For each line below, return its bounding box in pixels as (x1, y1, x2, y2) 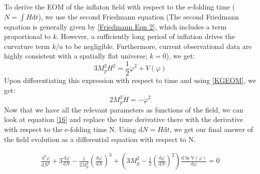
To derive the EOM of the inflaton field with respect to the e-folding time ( (4, 1, 235, 11)
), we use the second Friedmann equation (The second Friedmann (38, 11, 239, 21)
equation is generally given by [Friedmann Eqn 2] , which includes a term (4, 21, 227, 31)
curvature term (4, 40, 50, 51)
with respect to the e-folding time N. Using (4, 124, 136, 134)
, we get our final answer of (169, 124, 253, 134)
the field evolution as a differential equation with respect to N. (4, 133, 196, 144)
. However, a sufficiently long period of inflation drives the (57, 31, 235, 41)
